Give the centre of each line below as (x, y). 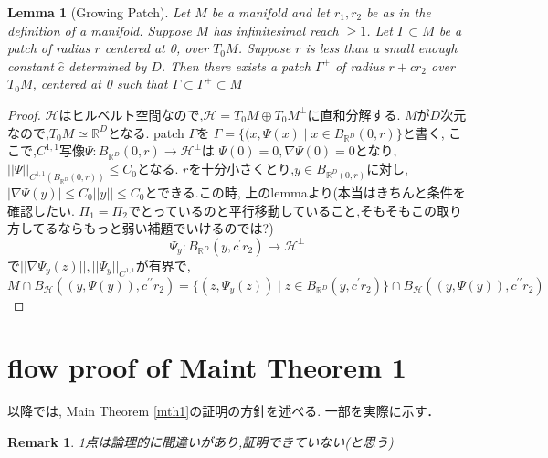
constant (31, 65)
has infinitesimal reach (276, 30)
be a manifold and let (270, 12)
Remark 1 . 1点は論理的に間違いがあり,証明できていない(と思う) (200, 441)
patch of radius (49, 48)
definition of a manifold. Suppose (100, 30)
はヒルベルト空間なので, (131, 114)
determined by (107, 65)
